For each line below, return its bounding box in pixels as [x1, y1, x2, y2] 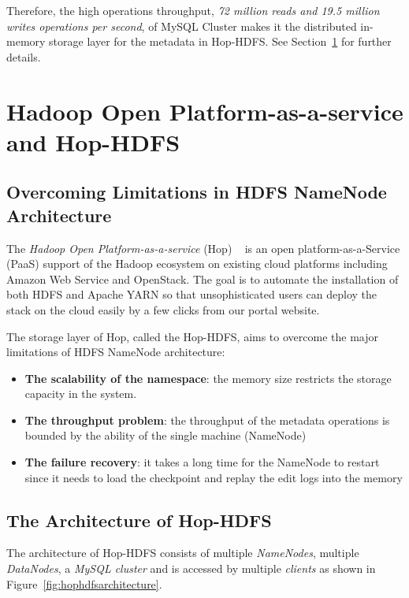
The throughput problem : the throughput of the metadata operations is [24, 411, 390, 428]
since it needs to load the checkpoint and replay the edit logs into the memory [24, 469, 403, 485]
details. [6, 48, 41, 65]
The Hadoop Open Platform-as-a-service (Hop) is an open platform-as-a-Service [6, 240, 400, 256]
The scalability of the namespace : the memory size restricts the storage [24, 370, 392, 386]
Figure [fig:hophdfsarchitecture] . [6, 575, 162, 592]
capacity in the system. [24, 385, 137, 402]
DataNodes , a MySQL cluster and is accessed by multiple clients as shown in [6, 560, 376, 577]
